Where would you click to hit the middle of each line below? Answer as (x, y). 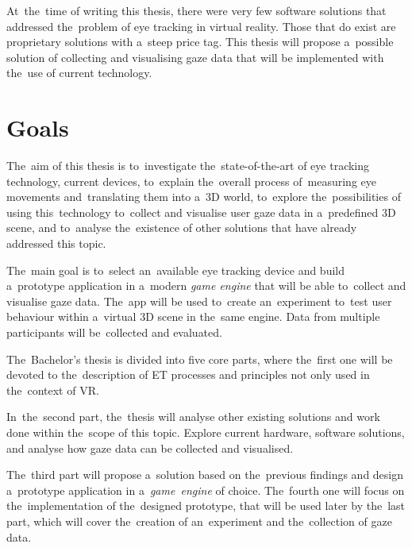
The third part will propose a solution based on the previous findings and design (205, 475)
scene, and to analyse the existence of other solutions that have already (182, 228)
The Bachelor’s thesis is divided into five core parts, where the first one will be (200, 359)
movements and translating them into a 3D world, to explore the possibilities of (204, 197)
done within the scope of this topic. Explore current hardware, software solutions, (206, 432)
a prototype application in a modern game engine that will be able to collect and (206, 286)
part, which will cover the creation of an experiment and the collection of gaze (199, 521)
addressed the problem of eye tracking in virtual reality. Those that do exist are (201, 26)
